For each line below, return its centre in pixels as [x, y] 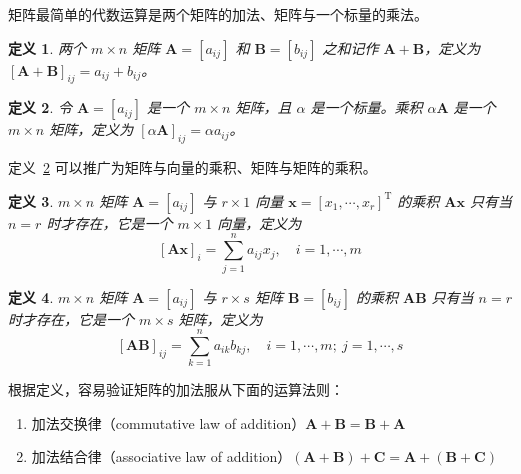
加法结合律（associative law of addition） [161, 456]
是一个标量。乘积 [366, 107]
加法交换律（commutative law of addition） [168, 422]
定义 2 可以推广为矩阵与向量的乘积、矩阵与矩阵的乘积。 [192, 167]
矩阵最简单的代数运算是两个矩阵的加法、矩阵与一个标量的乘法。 [218, 14]
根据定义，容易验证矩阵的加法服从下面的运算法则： [176, 389]
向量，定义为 [259, 222]
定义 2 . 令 [40, 107]
